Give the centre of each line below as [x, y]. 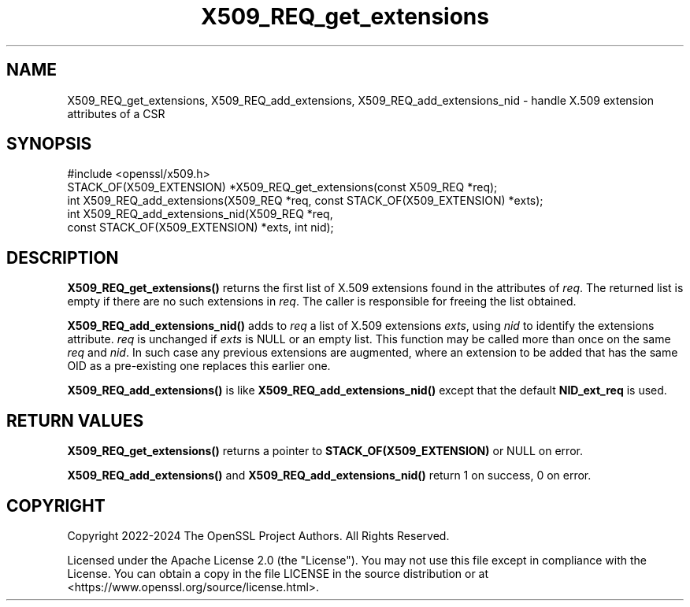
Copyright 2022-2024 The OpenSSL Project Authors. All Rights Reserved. [258, 535]
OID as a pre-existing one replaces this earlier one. [199, 366]
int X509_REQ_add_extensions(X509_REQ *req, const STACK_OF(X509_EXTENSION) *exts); [305, 201]
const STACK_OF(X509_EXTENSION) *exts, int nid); [200, 228]
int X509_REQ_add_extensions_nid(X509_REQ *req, [200, 214]
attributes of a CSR [116, 113]
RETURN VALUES [75, 420]
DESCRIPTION [63, 257]
